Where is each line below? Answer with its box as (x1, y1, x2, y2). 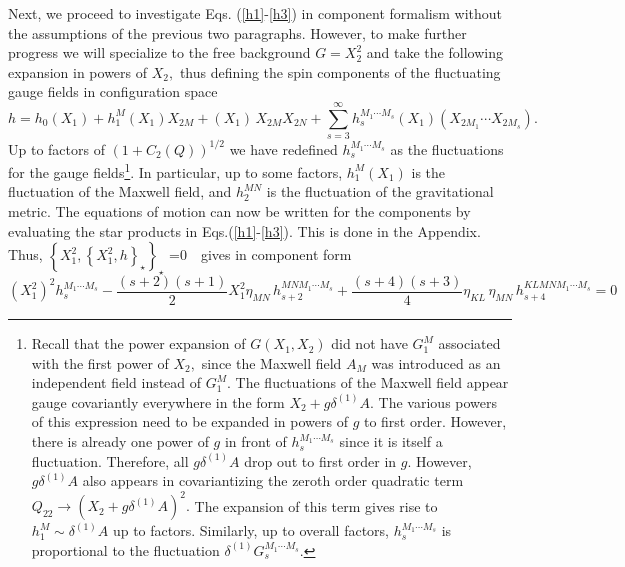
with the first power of (31, 352, 169, 373)
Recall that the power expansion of (31, 333, 246, 354)
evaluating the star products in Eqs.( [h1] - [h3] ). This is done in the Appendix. (8, 220, 481, 241)
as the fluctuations (390, 138, 504, 159)
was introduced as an (371, 352, 501, 373)
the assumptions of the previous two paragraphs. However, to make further (8, 22, 467, 43)
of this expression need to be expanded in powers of (31, 411, 348, 432)
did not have (331, 333, 408, 354)
